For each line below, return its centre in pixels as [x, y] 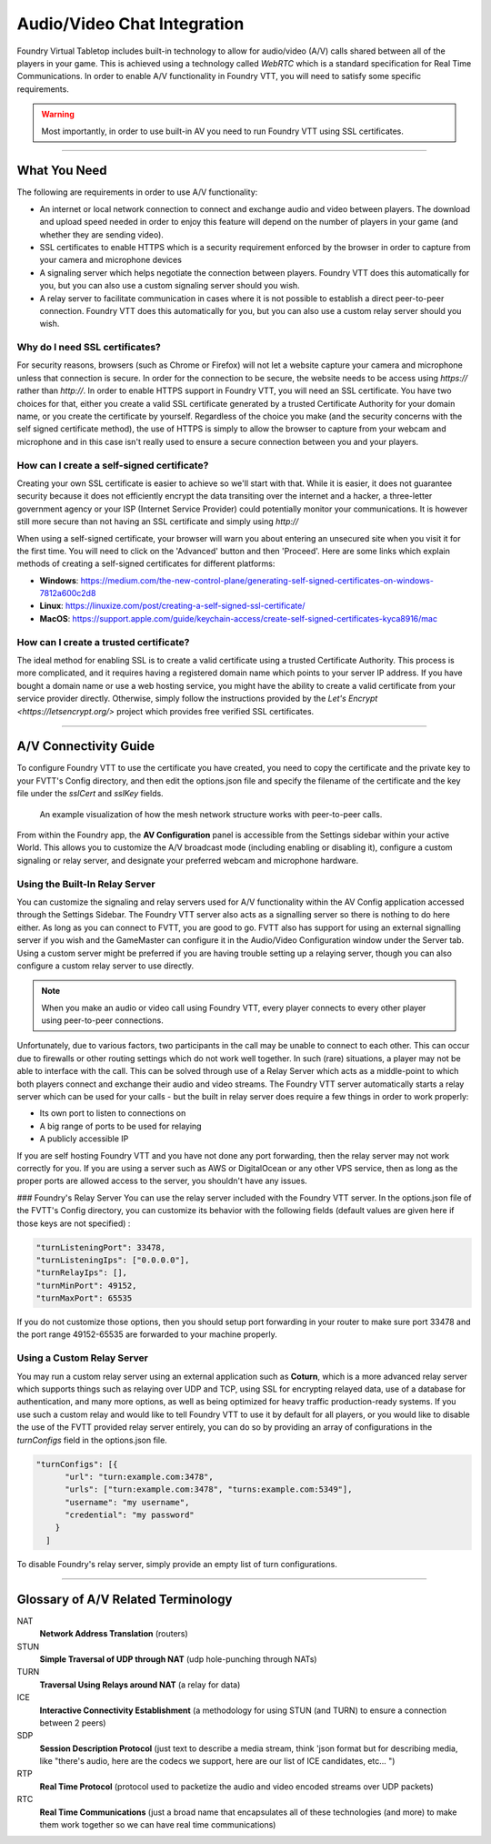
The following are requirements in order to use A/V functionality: [137, 192]
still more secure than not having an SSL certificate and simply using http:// [158, 522]
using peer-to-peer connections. [102, 1020]
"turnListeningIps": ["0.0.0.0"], [113, 1260]
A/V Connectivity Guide [86, 746]
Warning [58, 115]
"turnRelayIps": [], [81, 1273]
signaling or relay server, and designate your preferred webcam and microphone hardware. [188, 860]
